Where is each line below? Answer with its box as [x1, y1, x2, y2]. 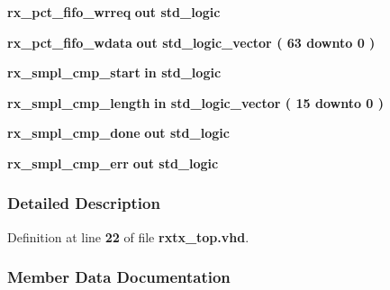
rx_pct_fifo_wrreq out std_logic [7, 3, 221, 21]
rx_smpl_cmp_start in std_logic [7, 63, 222, 82]
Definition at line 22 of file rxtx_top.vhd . [7, 227, 249, 246]
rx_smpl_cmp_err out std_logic [7, 153, 219, 172]
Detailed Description [7, 192, 160, 214]
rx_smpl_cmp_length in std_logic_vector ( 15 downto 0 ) [7, 93, 385, 112]
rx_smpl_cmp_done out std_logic [7, 123, 230, 142]
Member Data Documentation [7, 266, 231, 288]
